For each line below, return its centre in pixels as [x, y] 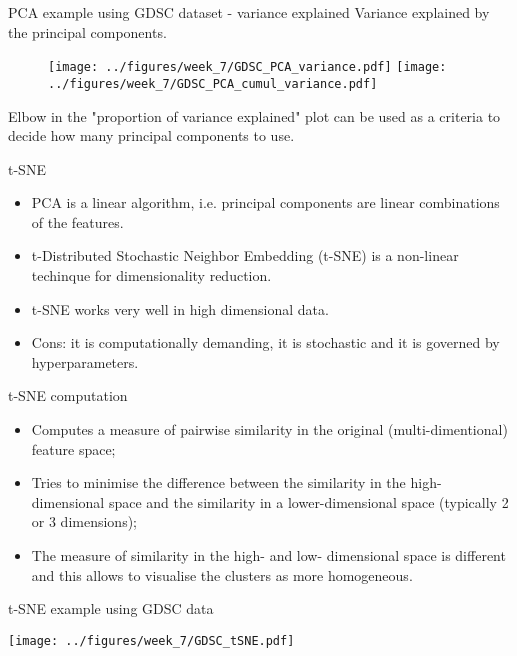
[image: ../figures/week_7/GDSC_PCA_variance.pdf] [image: [247, 67]
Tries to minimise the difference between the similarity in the [218, 482]
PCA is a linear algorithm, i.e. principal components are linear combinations [265, 202]
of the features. [77, 221]
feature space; [73, 448]
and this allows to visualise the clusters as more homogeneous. [222, 574]
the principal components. [87, 31]
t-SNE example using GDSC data [111, 608]
